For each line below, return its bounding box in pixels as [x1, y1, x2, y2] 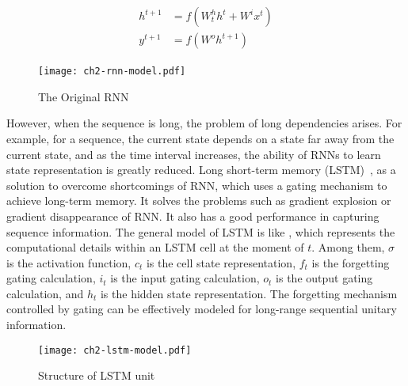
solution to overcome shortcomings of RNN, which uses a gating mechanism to [6, 176, 387, 193]
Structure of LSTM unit [38, 367, 155, 384]
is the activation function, [6, 254, 132, 271]
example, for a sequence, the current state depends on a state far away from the [6, 130, 395, 146]
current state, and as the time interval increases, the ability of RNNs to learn [6, 146, 381, 162]
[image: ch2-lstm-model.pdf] [38, 344, 192, 356]
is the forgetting [311, 254, 390, 271]
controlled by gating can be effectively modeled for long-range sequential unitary [6, 301, 397, 317]
